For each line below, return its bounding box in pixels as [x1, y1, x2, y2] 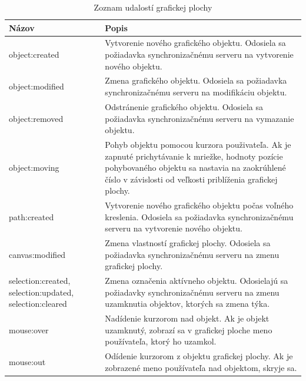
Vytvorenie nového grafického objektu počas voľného [105, 199, 294, 211]
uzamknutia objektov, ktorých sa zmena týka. [105, 297, 270, 310]
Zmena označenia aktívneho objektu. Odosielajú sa [105, 274, 288, 287]
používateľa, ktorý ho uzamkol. [105, 335, 217, 347]
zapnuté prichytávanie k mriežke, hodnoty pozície [105, 150, 283, 162]
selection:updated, [9, 286, 74, 298]
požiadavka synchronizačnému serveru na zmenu [105, 248, 280, 260]
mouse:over [9, 323, 49, 336]
